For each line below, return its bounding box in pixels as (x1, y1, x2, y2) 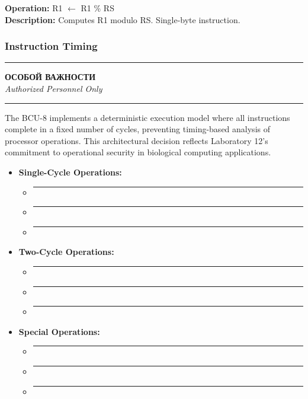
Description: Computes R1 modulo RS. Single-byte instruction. (5, 13, 240, 25)
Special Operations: (18, 325, 100, 337)
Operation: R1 (5, 2, 63, 14)
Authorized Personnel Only (5, 82, 102, 94)
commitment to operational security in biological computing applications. (5, 146, 271, 158)
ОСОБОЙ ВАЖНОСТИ (5, 71, 96, 83)
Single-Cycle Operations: (18, 165, 122, 178)
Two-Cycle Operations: (18, 245, 114, 258)
